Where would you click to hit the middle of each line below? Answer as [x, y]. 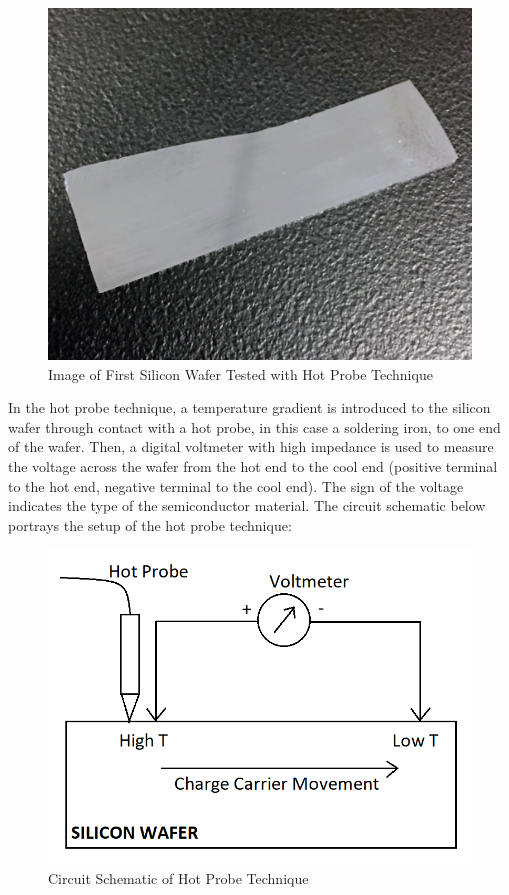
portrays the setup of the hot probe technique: [150, 524]
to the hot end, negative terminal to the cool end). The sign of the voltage [236, 485]
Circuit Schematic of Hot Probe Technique [178, 878]
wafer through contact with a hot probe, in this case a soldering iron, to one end [254, 426]
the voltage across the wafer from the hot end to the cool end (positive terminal [253, 465]
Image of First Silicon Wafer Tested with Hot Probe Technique [240, 373]
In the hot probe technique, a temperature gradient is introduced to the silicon [249, 407]
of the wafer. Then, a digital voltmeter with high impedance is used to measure [251, 446]
